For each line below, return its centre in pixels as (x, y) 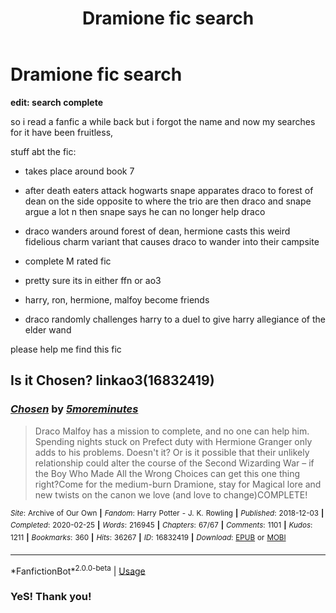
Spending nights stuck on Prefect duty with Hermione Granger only (173, 441)
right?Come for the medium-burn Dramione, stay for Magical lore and (178, 484)
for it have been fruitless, (62, 132)
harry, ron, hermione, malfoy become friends (117, 299)
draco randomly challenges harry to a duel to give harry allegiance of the (175, 319)
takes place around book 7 (79, 171)
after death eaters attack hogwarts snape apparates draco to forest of (169, 190)
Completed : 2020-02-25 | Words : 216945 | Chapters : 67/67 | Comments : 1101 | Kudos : (161, 525)
